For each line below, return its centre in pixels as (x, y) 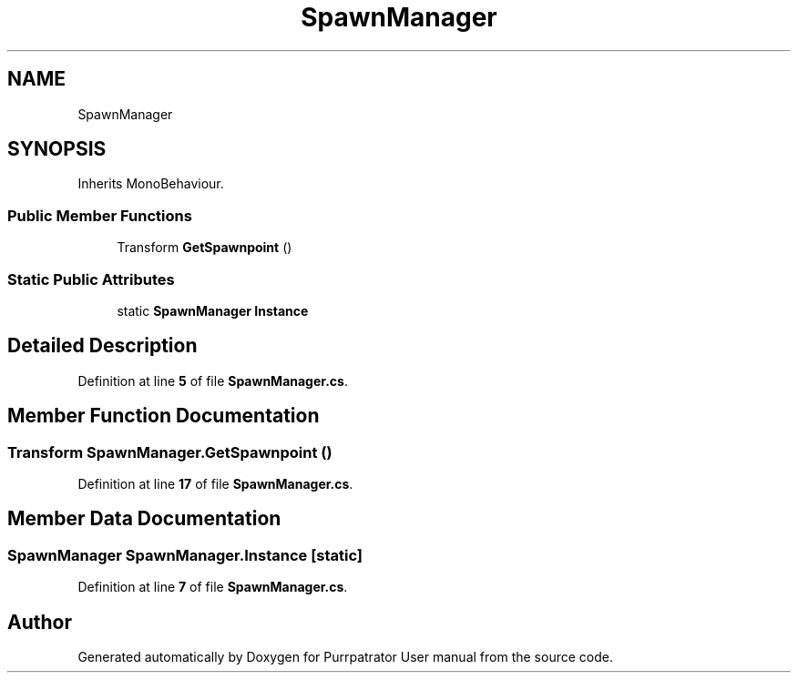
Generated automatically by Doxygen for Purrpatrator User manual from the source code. (345, 657)
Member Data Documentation (144, 519)
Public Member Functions (100, 215)
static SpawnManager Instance (213, 310)
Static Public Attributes (91, 279)
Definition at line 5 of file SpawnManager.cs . (213, 381)
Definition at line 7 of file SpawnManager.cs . (213, 587)
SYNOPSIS (57, 149)
